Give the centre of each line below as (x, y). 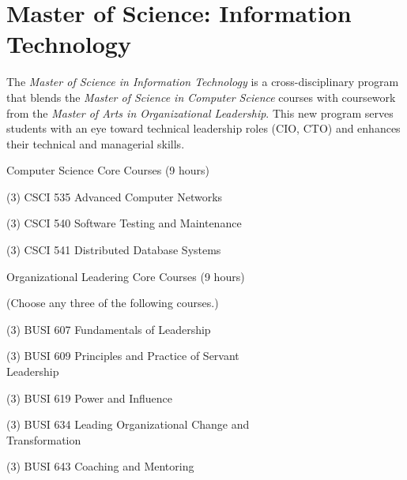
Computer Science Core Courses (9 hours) (108, 170)
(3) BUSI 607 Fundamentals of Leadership (109, 329)
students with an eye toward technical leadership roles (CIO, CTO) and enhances (203, 128)
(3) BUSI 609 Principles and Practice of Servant (123, 356)
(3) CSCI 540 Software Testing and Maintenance (124, 223)
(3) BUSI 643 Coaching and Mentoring (100, 466)
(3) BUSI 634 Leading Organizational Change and (128, 424)
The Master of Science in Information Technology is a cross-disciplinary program (203, 82)
